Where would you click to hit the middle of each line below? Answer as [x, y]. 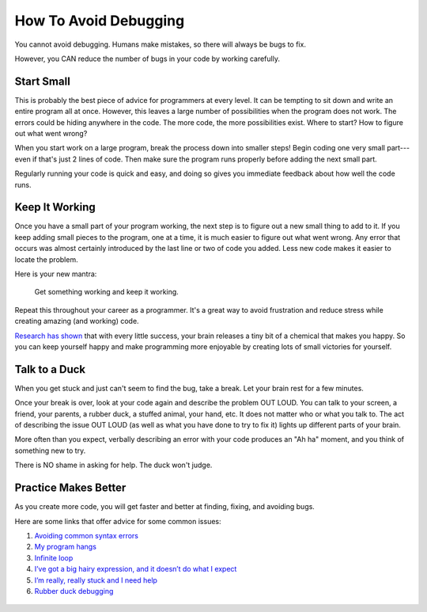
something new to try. [50, 450]
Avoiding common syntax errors [86, 535]
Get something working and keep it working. [107, 292]
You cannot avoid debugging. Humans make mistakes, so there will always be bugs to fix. [160, 44]
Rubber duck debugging [74, 591]
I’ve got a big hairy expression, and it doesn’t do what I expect [136, 569]
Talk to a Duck [50, 369]
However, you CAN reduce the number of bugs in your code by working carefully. [147, 59]
